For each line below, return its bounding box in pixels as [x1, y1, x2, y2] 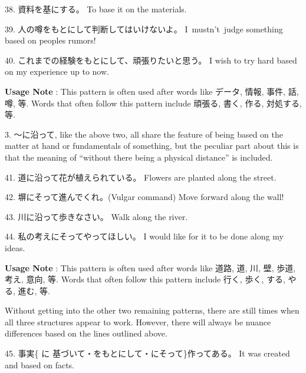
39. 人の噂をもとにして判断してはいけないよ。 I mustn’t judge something [5, 22, 283, 35]
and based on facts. [5, 358, 74, 371]
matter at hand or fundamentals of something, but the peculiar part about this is [5, 139, 299, 152]
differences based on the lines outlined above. [5, 327, 167, 339]
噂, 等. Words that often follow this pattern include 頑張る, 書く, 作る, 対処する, [5, 96, 302, 109]
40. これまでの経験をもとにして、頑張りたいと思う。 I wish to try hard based [5, 54, 297, 66]
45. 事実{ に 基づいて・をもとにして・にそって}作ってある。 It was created [5, 347, 290, 359]
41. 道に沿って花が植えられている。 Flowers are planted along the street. [5, 171, 277, 183]
